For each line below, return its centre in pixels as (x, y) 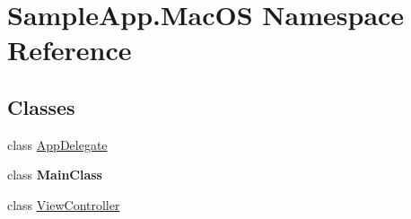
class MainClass (55, 175)
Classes (41, 106)
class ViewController (64, 204)
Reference (70, 50)
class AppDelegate (57, 144)
